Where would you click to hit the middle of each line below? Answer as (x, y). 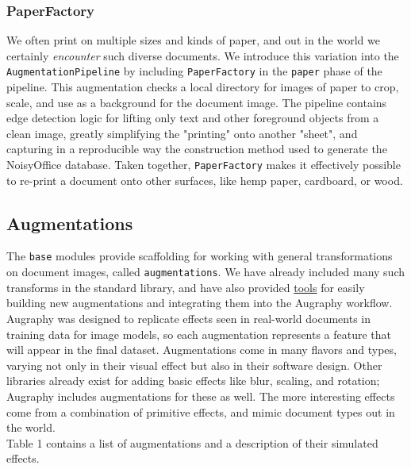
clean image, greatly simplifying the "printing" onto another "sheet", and (182, 133)
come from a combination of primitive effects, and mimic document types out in (201, 411)
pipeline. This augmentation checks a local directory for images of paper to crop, (203, 87)
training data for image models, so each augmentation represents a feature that (199, 334)
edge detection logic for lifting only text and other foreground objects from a (193, 118)
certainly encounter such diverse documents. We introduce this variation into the (203, 55)
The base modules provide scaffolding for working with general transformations (200, 256)
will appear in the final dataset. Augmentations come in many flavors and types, (202, 350)
